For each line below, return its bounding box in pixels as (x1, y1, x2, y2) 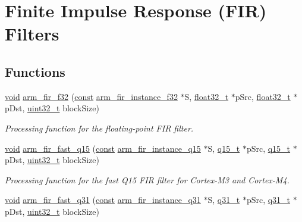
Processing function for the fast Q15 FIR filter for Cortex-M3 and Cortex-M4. (5, 173, 290, 186)
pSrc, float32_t (235, 90, 291, 102)
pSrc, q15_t (246, 142, 291, 154)
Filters (5, 21, 59, 46)
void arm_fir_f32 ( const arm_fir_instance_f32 (5, 90, 178, 102)
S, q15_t (207, 142, 240, 154)
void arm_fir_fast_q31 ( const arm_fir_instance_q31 (5, 193, 201, 206)
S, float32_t (184, 90, 229, 102)
